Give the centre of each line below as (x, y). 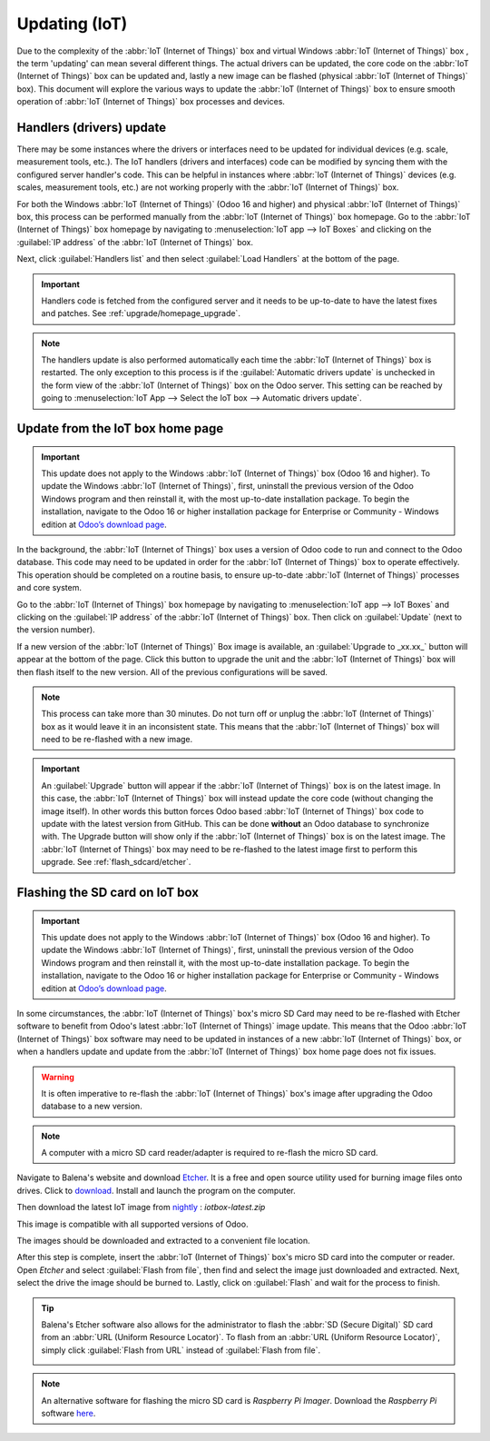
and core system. (49, 588)
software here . (69, 1413)
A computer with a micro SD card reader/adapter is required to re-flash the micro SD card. (210, 1153)
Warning (58, 1077)
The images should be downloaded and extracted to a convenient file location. (163, 1241)
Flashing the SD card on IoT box (108, 893)
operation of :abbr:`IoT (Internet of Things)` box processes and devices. (151, 102)
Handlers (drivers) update (92, 127)
